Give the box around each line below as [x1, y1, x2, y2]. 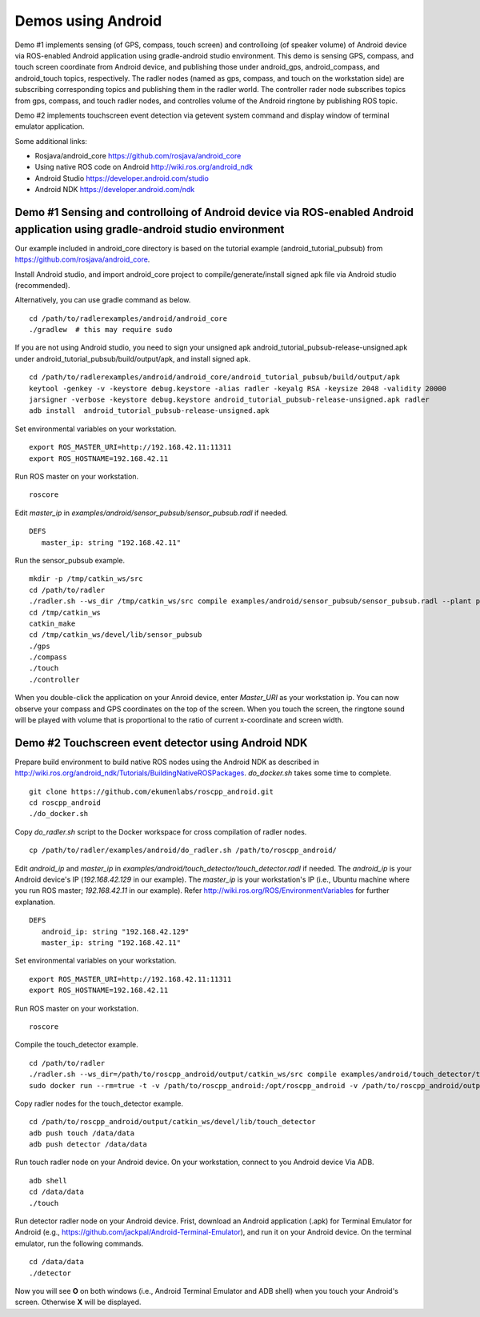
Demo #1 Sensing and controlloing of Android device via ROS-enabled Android [14, 206, 414, 219]
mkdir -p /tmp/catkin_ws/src [29, 574, 143, 583]
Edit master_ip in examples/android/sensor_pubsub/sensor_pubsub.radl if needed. [14, 508, 288, 518]
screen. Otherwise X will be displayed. [14, 1297, 142, 1307]
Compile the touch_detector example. [14, 1040, 139, 1050]
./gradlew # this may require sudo [29, 325, 173, 334]
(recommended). [14, 280, 71, 290]
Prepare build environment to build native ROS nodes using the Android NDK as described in [14, 757, 320, 767]
